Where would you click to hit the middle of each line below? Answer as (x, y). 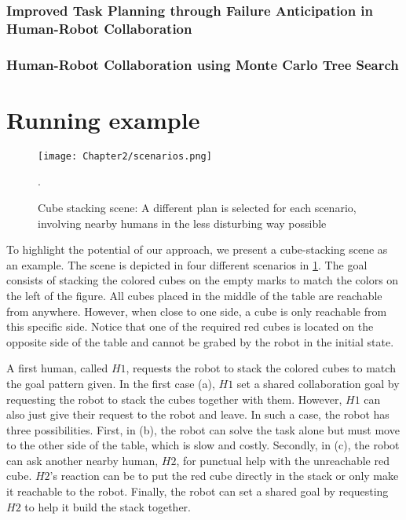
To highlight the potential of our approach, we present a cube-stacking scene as (197, 249)
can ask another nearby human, (82, 460)
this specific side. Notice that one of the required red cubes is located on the (190, 326)
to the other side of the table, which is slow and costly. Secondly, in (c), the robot (203, 445)
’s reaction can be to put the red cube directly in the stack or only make (224, 476)
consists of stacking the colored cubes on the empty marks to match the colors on (203, 280)
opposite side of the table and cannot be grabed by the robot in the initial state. (200, 341)
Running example (103, 119)
